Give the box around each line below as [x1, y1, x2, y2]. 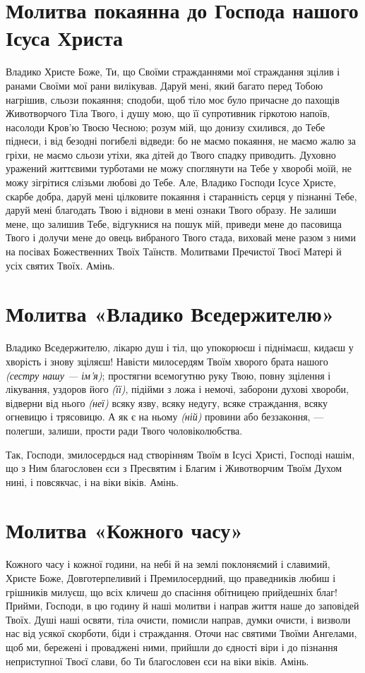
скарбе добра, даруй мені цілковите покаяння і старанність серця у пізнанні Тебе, [6, 188, 357, 203]
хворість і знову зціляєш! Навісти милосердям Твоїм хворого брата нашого [6, 353, 328, 368]
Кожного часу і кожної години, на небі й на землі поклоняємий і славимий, [6, 557, 330, 571]
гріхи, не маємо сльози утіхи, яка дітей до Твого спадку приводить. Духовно [6, 147, 336, 162]
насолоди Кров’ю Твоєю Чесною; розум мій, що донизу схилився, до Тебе [6, 119, 325, 134]
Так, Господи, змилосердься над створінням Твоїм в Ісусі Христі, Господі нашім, [6, 447, 355, 461]
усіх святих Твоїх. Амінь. [6, 257, 115, 272]
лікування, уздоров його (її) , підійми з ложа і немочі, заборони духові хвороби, [6, 382, 349, 396]
